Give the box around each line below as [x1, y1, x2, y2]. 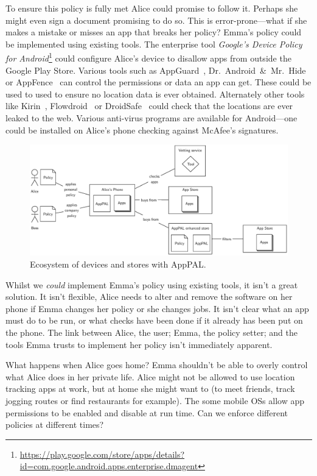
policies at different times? [5, 418, 104, 431]
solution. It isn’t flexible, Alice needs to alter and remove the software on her [5, 290, 293, 303]
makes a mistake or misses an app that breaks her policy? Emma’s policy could [5, 26, 302, 38]
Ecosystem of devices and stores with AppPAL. [30, 257, 206, 270]
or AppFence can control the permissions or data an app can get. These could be [5, 76, 312, 88]
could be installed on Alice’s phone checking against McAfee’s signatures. [5, 123, 279, 136]
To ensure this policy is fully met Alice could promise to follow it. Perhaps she [5, 2, 298, 14]
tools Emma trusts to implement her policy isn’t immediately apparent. [5, 338, 273, 350]
